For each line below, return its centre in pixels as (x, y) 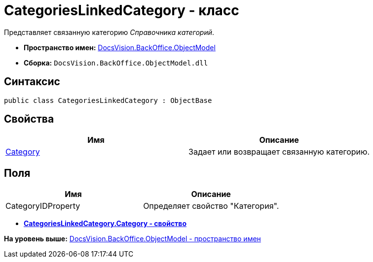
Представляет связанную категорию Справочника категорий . (109, 32)
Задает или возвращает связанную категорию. (279, 152)
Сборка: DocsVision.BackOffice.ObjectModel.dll (116, 63)
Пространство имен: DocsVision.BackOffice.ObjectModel (120, 47)
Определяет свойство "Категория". (211, 206)
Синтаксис (32, 82)
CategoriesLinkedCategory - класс (122, 10)
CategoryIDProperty (43, 206)
